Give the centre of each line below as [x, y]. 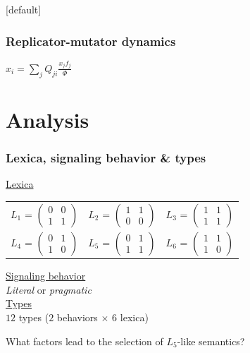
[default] [24, 9]
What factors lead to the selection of [85, 341]
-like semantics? [211, 341]
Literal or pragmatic [49, 289]
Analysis [48, 119]
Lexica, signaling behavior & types [106, 157]
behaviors [77, 317]
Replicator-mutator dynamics [91, 41]
